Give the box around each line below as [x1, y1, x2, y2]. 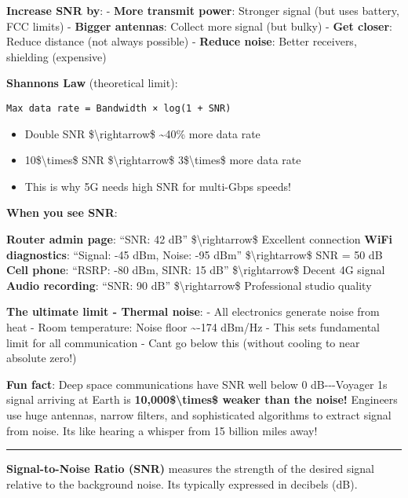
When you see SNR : [6, 204, 118, 221]
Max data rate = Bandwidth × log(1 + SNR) [6, 102, 231, 114]
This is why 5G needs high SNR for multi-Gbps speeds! [24, 178, 292, 194]
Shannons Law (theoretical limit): [6, 75, 178, 91]
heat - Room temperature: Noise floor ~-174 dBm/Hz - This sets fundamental [6, 318, 380, 335]
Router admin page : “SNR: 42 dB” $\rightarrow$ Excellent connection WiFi [6, 231, 392, 247]
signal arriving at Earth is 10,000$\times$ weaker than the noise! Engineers [6, 391, 398, 408]
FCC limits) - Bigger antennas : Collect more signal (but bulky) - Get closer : [6, 17, 392, 34]
